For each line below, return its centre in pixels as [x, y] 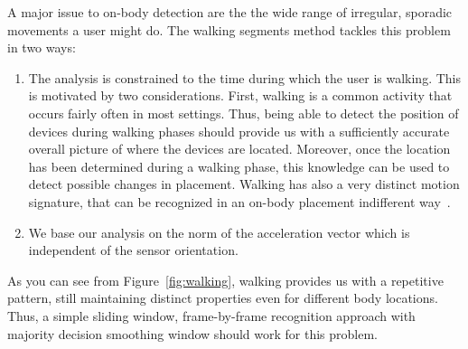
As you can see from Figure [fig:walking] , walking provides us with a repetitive [225, 280]
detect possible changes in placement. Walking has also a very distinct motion [244, 184]
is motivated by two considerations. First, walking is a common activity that [240, 95]
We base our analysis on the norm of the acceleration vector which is [219, 232]
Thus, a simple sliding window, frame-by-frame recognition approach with [211, 315]
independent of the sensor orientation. [133, 250]
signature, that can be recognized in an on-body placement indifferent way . [239, 201]
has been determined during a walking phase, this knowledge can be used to [239, 166]
